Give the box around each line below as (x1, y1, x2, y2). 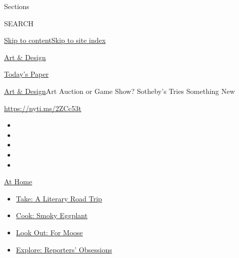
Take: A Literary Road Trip (16, 193, 102, 203)
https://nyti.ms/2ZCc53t (4, 102, 81, 113)
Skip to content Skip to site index (4, 35, 106, 45)
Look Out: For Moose (16, 227, 83, 237)
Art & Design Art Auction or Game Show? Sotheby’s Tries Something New (4, 85, 235, 96)
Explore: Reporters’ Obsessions (16, 244, 112, 254)
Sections (4, 1, 29, 11)
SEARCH (4, 18, 34, 28)
